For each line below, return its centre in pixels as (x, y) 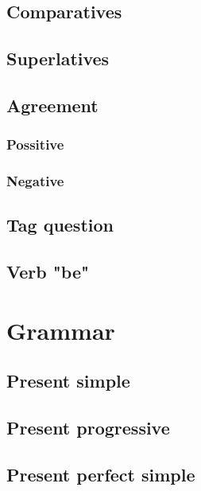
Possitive (35, 144)
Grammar (61, 330)
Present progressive (88, 428)
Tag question (60, 225)
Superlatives (58, 58)
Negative (35, 181)
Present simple (68, 381)
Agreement (52, 105)
